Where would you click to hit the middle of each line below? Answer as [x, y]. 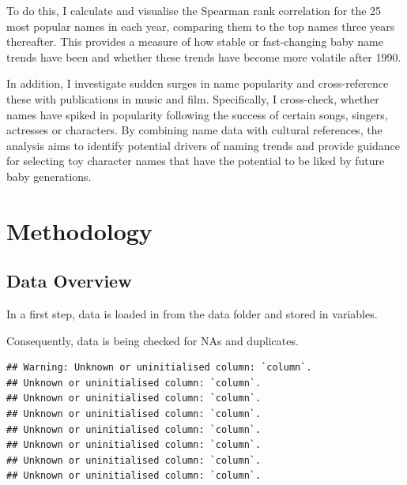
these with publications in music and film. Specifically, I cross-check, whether [193, 98]
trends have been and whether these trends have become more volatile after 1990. [204, 56]
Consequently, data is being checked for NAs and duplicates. [153, 340]
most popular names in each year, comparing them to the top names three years [201, 26]
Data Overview [69, 281]
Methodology [79, 230]
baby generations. [49, 176]
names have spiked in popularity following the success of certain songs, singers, [197, 114]
